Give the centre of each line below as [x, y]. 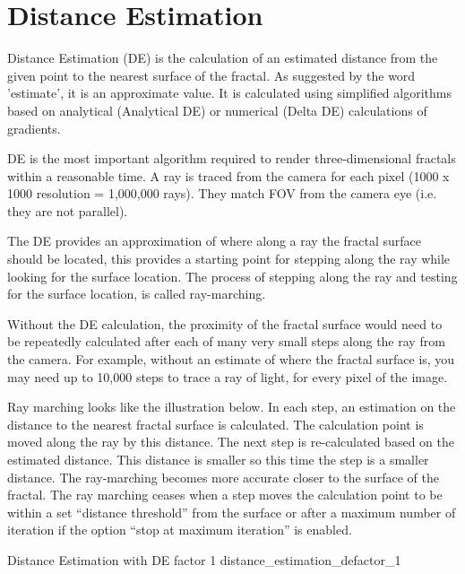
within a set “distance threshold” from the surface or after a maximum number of [232, 512]
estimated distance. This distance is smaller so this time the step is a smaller [218, 459]
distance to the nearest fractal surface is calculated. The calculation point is [215, 424]
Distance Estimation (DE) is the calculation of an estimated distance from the [223, 58]
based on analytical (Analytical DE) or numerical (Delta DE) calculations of [217, 110]
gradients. [34, 128]
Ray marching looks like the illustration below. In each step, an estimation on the [232, 407]
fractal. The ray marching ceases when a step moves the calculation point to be [225, 495]
